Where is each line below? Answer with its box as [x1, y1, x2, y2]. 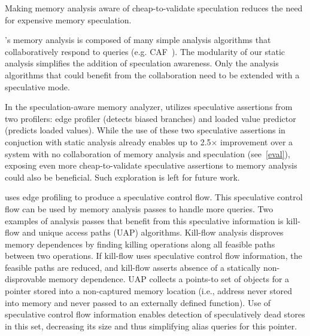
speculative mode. [5, 80, 70, 93]
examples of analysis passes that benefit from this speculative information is [5, 214, 284, 227]
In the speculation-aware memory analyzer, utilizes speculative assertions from [5, 100, 293, 113]
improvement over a [220, 135, 293, 148]
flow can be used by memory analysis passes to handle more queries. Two [5, 202, 273, 215]
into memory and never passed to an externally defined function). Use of [5, 296, 271, 308]
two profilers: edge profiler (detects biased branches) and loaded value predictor [5, 112, 296, 124]
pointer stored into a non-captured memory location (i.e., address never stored [5, 285, 293, 297]
